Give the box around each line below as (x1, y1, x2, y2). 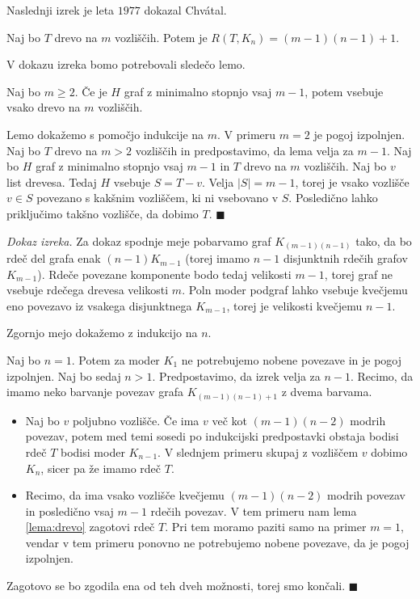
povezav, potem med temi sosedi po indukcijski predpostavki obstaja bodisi (25, 428, 399, 445)
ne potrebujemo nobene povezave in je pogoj (181, 352, 402, 369)
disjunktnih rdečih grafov (283, 250, 408, 267)
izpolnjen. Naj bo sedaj (6, 367, 121, 384)
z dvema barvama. (281, 383, 372, 400)
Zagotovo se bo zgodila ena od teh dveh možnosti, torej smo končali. (6, 577, 346, 594)
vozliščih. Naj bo (304, 158, 387, 175)
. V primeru (217, 125, 276, 142)
